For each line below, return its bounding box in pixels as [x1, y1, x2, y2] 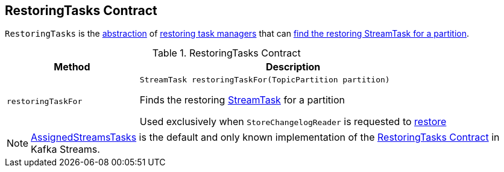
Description [265, 61, 321, 73]
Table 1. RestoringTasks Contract [152, 47, 301, 60]
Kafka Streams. [31, 143, 100, 156]
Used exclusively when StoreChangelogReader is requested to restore [139, 115, 447, 128]
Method [54, 61, 90, 73]
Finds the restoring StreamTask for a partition [139, 94, 345, 106]
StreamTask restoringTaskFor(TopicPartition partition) [139, 75, 390, 85]
